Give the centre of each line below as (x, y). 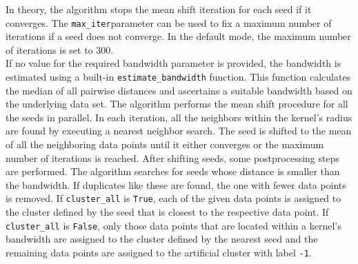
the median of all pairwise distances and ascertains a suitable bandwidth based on (179, 90)
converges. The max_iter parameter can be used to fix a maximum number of (169, 22)
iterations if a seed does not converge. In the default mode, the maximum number (178, 36)
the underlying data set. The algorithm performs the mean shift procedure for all (177, 104)
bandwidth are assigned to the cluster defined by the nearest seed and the (162, 239)
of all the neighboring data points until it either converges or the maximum (165, 144)
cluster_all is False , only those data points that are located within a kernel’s (173, 225)
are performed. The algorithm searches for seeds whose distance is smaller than (173, 171)
